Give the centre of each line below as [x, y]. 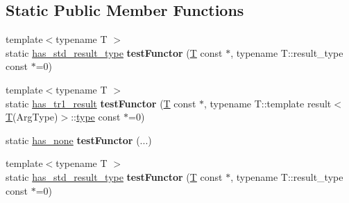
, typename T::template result [268, 103]
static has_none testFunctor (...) [79, 140]
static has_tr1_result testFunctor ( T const [101, 103]
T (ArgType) [32, 117]
